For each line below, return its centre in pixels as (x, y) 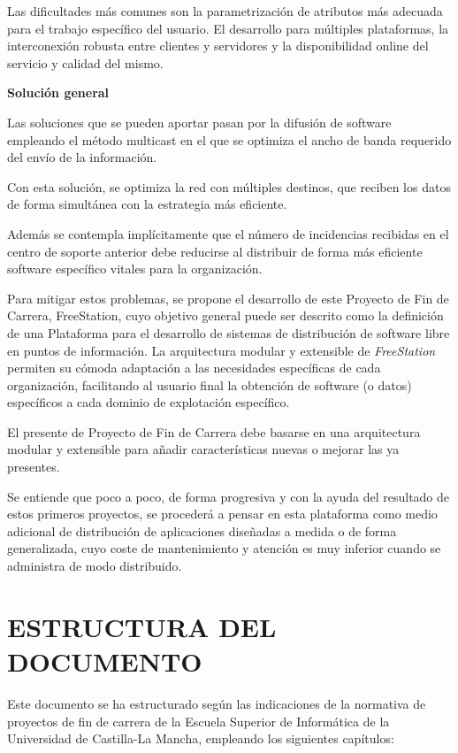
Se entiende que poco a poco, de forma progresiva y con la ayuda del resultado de (229, 496)
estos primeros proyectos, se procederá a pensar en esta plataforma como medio (222, 514)
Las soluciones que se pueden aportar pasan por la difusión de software (199, 122)
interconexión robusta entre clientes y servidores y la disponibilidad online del (218, 46)
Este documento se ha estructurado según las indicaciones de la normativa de (217, 703)
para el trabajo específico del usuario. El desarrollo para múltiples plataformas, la (228, 28)
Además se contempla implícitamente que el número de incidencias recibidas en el (228, 233)
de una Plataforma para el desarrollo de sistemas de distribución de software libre (229, 332)
